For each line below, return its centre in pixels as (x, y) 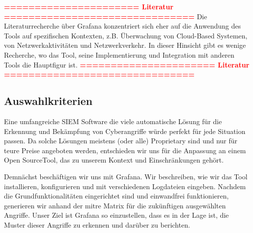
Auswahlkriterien (48, 101)
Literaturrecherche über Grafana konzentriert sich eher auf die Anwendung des (123, 26)
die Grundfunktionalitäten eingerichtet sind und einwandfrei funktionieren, (116, 196)
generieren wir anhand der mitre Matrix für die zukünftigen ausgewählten (115, 205)
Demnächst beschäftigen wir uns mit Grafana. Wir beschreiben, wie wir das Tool (126, 176)
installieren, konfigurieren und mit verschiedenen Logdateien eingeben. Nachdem (125, 186)
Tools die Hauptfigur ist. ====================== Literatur (127, 64)
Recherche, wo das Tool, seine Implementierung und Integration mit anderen (119, 54)
